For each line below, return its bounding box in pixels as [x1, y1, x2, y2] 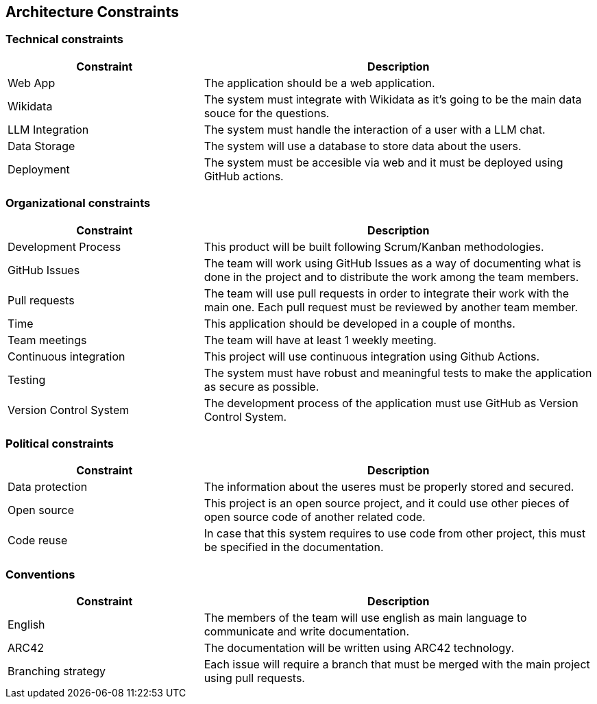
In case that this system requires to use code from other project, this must [204, 526, 586, 541]
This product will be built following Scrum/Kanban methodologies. [204, 239, 544, 254]
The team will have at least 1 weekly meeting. [204, 332, 437, 347]
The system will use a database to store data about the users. [204, 138, 522, 153]
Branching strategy [8, 664, 106, 679]
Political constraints [5, 436, 114, 450]
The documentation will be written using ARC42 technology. [204, 641, 514, 655]
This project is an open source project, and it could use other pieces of [204, 496, 570, 511]
